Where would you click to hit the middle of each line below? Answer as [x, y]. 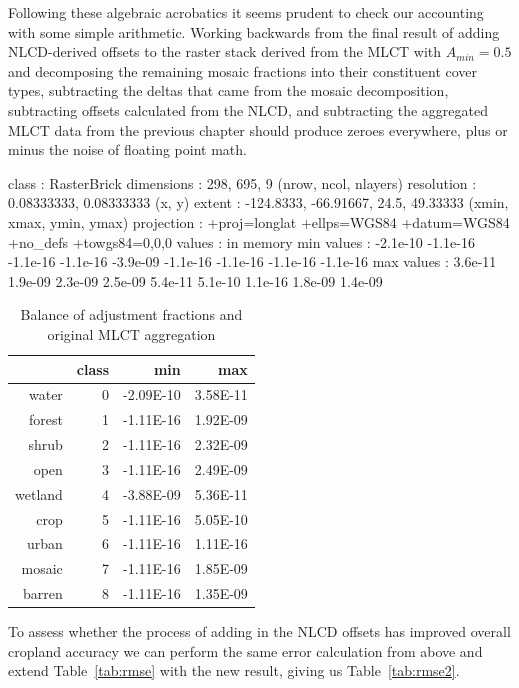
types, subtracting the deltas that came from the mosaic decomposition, [228, 90]
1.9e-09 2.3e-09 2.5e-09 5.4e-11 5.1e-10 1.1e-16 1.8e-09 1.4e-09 [195, 280]
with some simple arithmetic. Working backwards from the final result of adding [254, 31]
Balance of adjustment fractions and [131, 314]
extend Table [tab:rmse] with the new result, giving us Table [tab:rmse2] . [234, 670]
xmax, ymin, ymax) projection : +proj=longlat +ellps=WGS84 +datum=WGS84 [259, 221]
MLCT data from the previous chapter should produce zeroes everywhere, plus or [258, 129]
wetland [39, 493]
